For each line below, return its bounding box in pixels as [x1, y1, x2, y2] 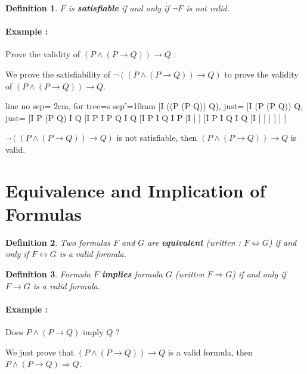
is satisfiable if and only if [68, 2, 169, 14]
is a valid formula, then [168, 345, 253, 358]
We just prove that [5, 345, 75, 358]
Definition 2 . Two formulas [5, 236, 111, 248]
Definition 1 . [5, 2, 58, 14]
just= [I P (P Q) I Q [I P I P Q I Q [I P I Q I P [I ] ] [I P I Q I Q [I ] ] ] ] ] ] [5, 111, 287, 123]
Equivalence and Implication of [5, 178, 266, 202]
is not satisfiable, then [116, 131, 197, 144]
